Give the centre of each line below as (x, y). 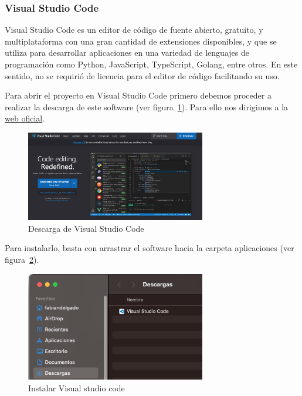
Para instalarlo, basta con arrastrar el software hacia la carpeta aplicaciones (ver (150, 248)
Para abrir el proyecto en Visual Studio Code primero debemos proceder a (138, 95)
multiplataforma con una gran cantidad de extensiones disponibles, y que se (141, 41)
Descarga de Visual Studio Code (86, 228)
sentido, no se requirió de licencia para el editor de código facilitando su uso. (142, 75)
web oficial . (25, 118)
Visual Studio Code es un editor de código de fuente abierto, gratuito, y (134, 30)
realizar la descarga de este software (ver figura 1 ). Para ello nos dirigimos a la (147, 106)
